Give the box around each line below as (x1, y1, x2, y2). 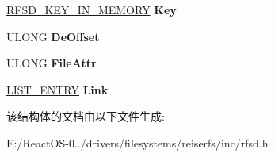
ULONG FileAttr (6, 55, 97, 71)
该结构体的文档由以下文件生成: (6, 108, 165, 124)
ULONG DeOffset (6, 28, 100, 44)
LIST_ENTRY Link (6, 81, 109, 98)
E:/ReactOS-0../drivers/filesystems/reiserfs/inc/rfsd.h (6, 134, 269, 151)
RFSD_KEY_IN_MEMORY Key (6, 2, 177, 17)
